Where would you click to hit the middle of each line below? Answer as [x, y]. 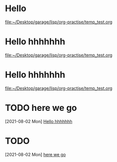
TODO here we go [41, 108]
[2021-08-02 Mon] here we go [36, 154]
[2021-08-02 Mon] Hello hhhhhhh [39, 121]
